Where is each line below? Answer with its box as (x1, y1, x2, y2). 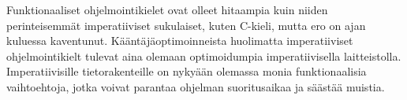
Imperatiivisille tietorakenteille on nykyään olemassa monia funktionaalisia (6, 63, 367, 80)
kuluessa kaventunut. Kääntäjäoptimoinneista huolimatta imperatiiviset (6, 32, 353, 49)
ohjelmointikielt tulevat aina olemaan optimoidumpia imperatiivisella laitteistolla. (6, 47, 401, 64)
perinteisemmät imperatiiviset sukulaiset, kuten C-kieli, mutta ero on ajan (6, 17, 366, 33)
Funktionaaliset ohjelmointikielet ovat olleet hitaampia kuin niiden (6, 2, 328, 17)
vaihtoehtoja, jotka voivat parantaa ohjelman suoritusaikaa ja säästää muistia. (6, 78, 385, 94)
